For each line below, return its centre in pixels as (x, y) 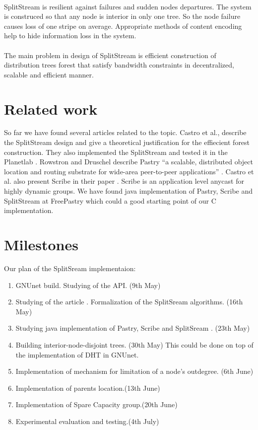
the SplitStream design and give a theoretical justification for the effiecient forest (127, 142)
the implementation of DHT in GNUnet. (77, 354)
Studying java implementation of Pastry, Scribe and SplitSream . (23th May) (133, 328)
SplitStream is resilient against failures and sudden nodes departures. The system (128, 6)
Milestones (41, 244)
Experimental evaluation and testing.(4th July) (87, 421)
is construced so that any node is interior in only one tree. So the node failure (122, 16)
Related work (51, 108)
